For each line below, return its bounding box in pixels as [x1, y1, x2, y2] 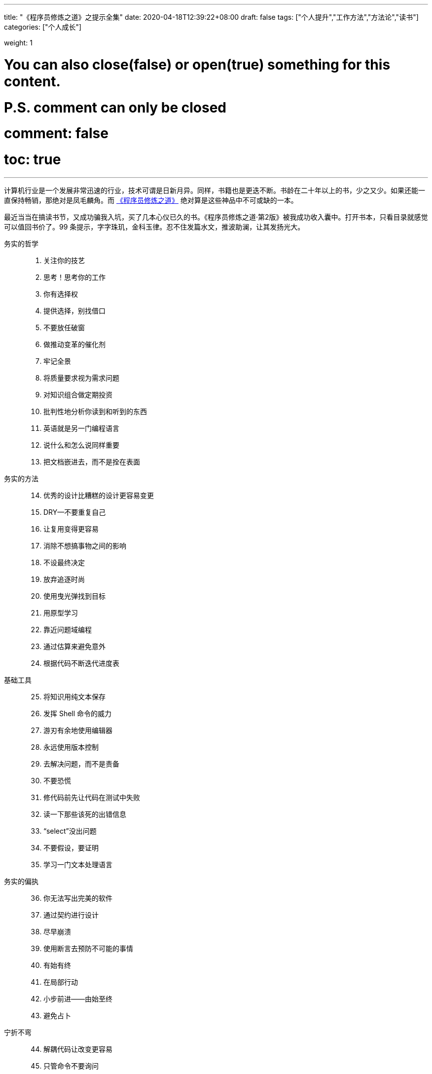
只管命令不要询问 [43, 1061, 99, 1070]
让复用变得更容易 [43, 524, 99, 533]
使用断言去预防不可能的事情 [43, 944, 133, 953]
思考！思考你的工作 [43, 272, 106, 281]
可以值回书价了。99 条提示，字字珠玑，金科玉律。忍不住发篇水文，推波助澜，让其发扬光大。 [4, 222, 305, 231]
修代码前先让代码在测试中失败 [43, 793, 140, 802]
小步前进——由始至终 [43, 994, 112, 1003]
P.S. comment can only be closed [4, 99, 226, 116]
